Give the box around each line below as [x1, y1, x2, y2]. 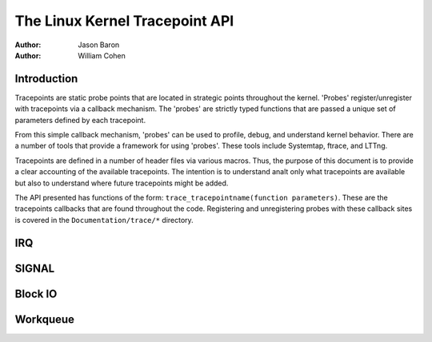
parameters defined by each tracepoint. [14, 115, 146, 125]
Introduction [14, 72, 78, 85]
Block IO [14, 287, 58, 300]
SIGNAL [14, 261, 55, 275]
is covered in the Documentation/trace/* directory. [14, 215, 194, 225]
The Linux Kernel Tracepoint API [14, 12, 234, 30]
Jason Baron [78, 40, 120, 50]
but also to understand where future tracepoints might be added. [14, 178, 229, 188]
